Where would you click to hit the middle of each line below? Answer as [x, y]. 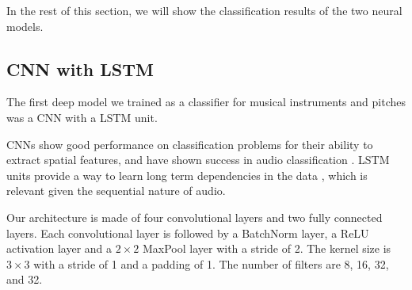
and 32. [25, 279]
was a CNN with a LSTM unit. [82, 117]
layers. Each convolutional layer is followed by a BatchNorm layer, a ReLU [188, 233]
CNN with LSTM [80, 69]
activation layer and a [59, 248]
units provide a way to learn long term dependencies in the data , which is [187, 175]
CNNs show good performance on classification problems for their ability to [190, 144]
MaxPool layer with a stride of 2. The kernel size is [267, 248]
